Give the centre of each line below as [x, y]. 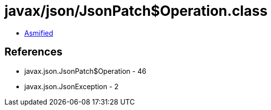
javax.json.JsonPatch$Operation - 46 [85, 71]
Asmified [39, 33]
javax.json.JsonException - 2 [71, 86]
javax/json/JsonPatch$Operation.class [136, 11]
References [34, 52]
